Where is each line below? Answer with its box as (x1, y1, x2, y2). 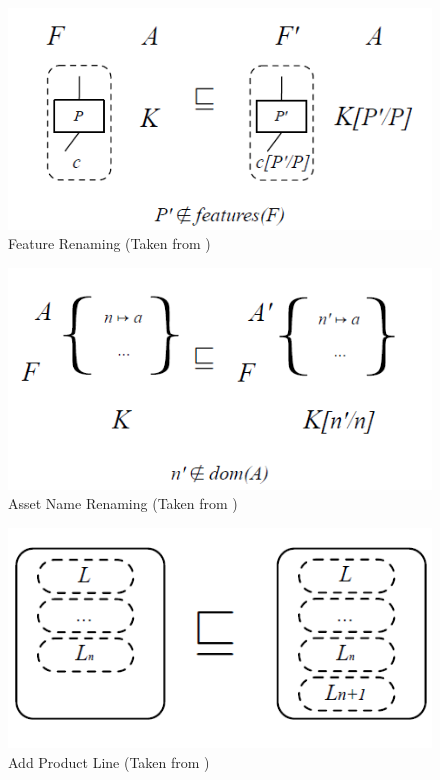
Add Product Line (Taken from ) (8, 751, 210, 772)
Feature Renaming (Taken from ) (8, 233, 211, 254)
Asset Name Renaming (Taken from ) (8, 493, 238, 514)
